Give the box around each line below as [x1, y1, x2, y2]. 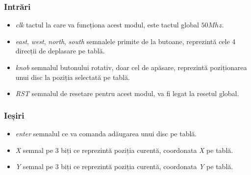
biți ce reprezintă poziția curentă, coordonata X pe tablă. [61, 145, 233, 155]
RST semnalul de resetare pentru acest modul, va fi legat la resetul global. [15, 88, 239, 99]
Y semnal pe [15, 161, 53, 172]
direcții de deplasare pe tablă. [15, 46, 105, 56]
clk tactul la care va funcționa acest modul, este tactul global [15, 20, 199, 30]
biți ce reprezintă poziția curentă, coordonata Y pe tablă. [61, 161, 233, 172]
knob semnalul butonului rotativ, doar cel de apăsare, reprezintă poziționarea [15, 62, 247, 72]
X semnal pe [15, 145, 53, 155]
